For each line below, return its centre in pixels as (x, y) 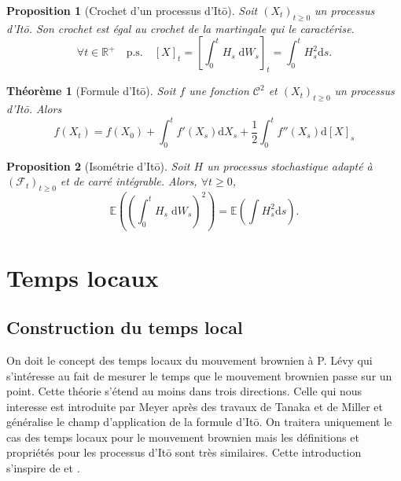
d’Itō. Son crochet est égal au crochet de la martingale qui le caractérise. (180, 28)
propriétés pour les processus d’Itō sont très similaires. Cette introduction (184, 452)
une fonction (219, 91)
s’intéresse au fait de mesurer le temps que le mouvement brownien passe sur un (199, 375)
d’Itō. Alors (34, 108)
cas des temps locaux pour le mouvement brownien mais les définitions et (183, 437)
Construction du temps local (125, 327)
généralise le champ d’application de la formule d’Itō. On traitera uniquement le (199, 422)
